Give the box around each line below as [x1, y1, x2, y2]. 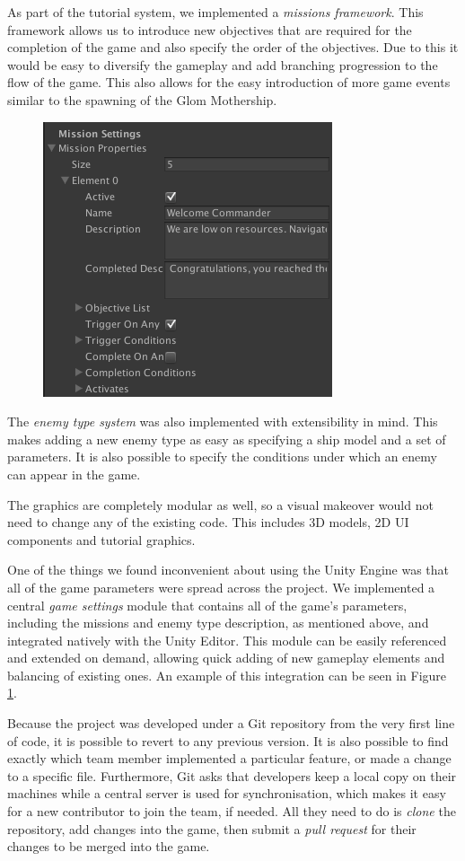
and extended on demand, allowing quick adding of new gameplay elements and [7, 648, 445, 667]
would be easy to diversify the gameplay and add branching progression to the [7, 55, 438, 74]
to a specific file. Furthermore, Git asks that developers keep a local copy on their [7, 766, 457, 785]
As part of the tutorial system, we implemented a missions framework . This [7, 3, 424, 21]
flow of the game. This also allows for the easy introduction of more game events [7, 73, 451, 92]
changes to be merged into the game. [7, 837, 210, 856]
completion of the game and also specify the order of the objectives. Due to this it [7, 38, 459, 57]
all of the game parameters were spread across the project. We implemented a [7, 577, 435, 596]
